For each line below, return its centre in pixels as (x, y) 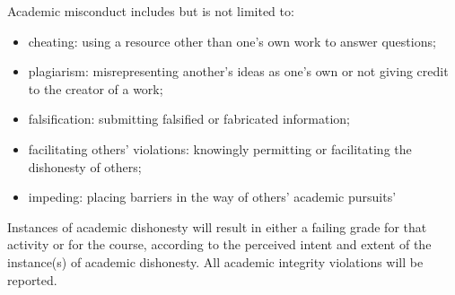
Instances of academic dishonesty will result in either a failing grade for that (217, 226)
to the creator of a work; (96, 88)
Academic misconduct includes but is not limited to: (151, 11)
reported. (32, 279)
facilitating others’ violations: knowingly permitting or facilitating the (220, 148)
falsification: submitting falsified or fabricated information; (189, 119)
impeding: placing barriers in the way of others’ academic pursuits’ (212, 197)
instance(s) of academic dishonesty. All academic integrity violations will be (215, 261)
